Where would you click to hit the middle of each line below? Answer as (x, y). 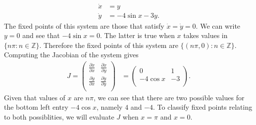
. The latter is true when (137, 35)
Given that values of (35, 97)
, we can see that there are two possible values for (169, 97)
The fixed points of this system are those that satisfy (84, 25)
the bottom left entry (36, 107)
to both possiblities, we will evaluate (59, 116)
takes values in (205, 35)
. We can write (218, 25)
